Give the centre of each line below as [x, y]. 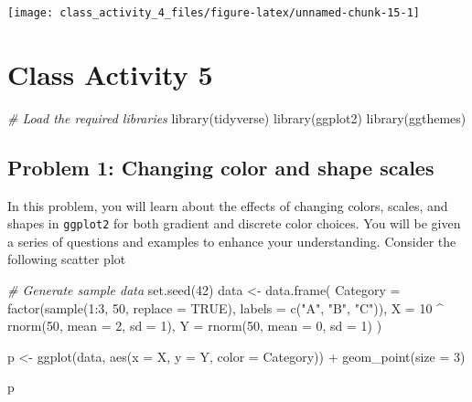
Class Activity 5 [110, 74]
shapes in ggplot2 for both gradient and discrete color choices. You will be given [234, 223]
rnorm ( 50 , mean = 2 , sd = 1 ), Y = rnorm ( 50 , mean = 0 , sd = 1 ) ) [195, 326]
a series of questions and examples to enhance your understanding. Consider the [232, 241]
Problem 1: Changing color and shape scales [221, 167]
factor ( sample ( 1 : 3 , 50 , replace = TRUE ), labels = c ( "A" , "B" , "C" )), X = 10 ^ [225, 307]
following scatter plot [67, 259]
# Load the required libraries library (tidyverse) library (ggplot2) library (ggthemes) [237, 117]
